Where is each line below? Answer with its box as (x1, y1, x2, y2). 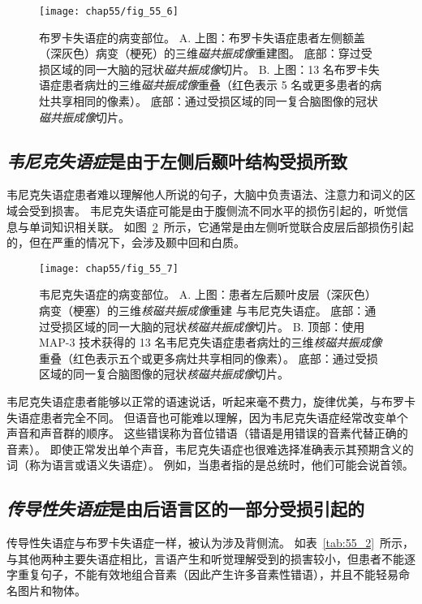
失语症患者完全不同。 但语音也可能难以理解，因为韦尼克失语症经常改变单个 (6, 408, 408, 425)
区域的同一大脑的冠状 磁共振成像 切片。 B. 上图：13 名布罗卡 (50, 60, 368, 77)
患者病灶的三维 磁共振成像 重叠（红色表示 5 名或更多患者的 (61, 76, 371, 93)
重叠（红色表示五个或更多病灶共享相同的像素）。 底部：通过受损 (39, 349, 378, 366)
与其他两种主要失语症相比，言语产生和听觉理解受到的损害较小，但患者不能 (6, 550, 404, 567)
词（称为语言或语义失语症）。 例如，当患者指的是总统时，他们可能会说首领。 (6, 456, 414, 473)
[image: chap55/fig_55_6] (39, 6, 179, 17)
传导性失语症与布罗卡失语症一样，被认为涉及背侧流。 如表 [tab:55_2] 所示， (6, 534, 415, 551)
